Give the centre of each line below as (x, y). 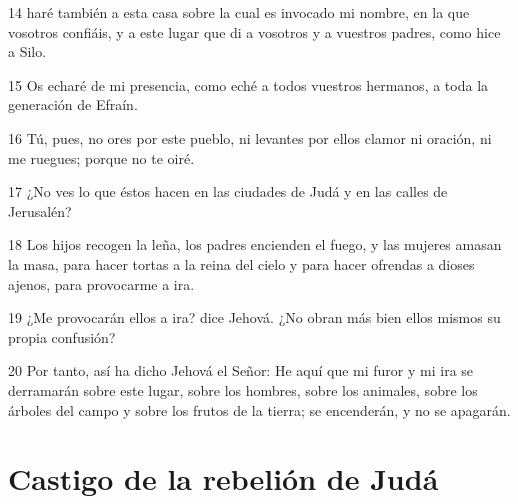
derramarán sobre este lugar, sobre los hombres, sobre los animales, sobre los (243, 389)
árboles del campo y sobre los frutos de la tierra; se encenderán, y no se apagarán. (259, 409)
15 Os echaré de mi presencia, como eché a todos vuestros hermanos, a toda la (248, 84)
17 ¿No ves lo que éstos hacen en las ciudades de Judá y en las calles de (228, 191)
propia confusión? (62, 336)
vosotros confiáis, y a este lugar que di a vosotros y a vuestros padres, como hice (254, 31)
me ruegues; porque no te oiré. (101, 157)
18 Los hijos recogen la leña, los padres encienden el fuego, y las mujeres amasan (255, 244)
